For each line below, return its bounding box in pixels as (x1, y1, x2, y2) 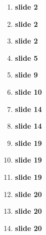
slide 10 (15, 86, 42, 97)
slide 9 (15, 69, 38, 80)
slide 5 (15, 52, 38, 63)
